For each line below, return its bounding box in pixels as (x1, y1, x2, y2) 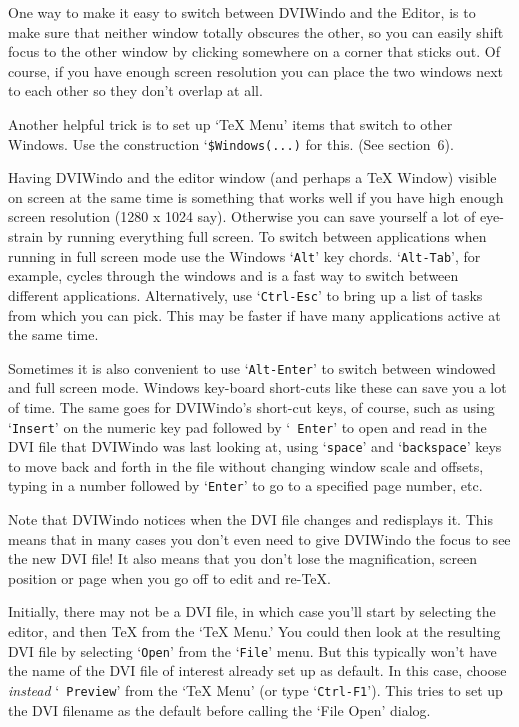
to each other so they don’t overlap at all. (8, 80, 263, 101)
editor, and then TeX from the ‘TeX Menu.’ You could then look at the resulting (8, 621, 501, 642)
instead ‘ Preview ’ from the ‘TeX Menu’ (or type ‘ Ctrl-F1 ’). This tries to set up (8, 679, 503, 700)
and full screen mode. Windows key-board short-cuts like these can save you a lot (8, 377, 507, 398)
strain (8, 226, 44, 246)
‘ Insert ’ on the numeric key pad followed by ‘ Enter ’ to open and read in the (8, 416, 487, 437)
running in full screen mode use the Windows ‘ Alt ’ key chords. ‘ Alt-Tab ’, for (8, 245, 481, 266)
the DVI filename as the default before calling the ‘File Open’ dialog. (8, 699, 431, 720)
